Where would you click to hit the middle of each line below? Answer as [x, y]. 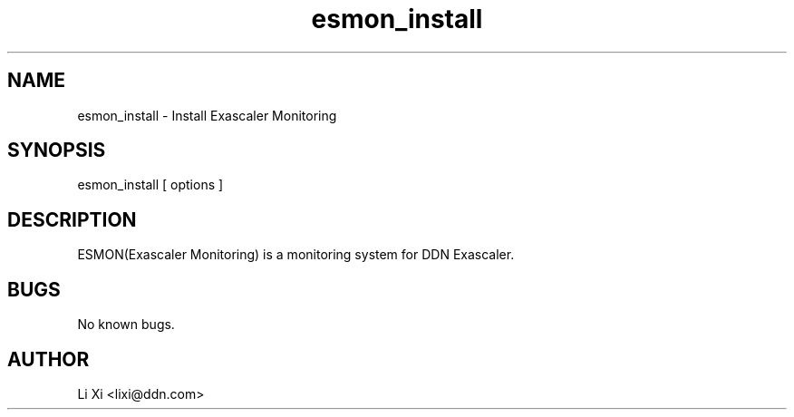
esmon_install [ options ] [150, 185]
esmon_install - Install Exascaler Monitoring [207, 115]
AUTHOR [48, 359]
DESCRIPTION [72, 219]
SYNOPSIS [57, 150]
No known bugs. [126, 325]
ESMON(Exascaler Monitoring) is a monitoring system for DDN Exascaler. [296, 255]
